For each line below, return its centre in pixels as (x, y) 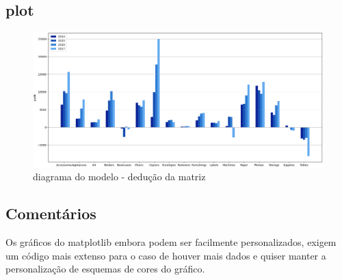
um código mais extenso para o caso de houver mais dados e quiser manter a (166, 255)
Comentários (51, 213)
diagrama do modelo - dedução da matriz (119, 177)
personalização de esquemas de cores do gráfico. (105, 269)
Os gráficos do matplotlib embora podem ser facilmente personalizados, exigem (171, 242)
